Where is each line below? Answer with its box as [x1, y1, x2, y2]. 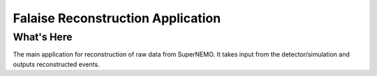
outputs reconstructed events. [13, 60, 101, 68]
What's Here [13, 31, 73, 43]
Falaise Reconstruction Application [13, 10, 221, 26]
